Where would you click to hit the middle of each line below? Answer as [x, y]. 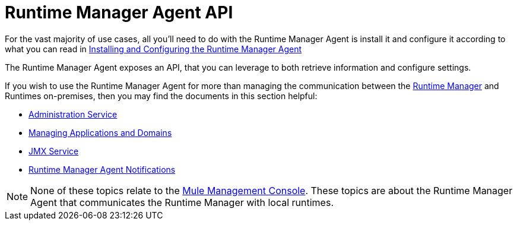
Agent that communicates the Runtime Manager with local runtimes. [182, 202]
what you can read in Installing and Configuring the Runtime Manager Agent [153, 49]
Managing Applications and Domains [100, 132]
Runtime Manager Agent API [119, 12]
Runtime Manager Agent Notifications [102, 169]
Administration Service [73, 114]
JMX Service [54, 151]
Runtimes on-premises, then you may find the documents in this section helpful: [161, 96]
